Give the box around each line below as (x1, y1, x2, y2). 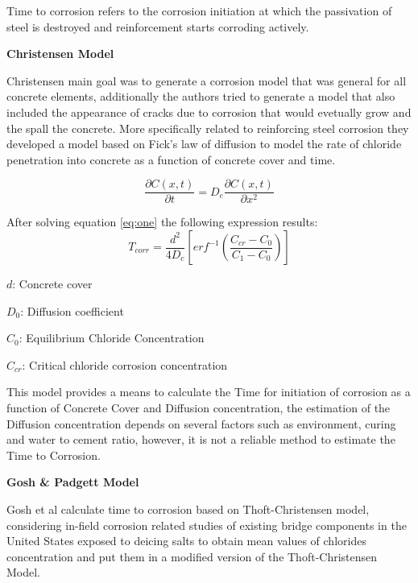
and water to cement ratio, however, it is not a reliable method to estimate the (6, 431, 395, 448)
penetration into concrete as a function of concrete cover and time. (6, 151, 336, 167)
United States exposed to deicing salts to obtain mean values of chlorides (6, 532, 366, 549)
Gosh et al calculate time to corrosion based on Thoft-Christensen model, (6, 500, 370, 517)
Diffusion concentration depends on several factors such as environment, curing (6, 415, 396, 432)
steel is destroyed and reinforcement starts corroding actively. (6, 18, 309, 35)
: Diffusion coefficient (20, 302, 124, 319)
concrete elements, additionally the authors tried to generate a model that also (6, 88, 395, 105)
